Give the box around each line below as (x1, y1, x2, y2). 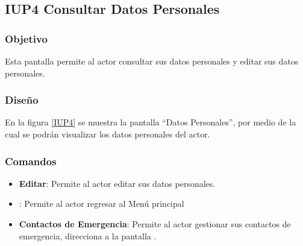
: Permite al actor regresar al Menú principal (19, 197, 184, 210)
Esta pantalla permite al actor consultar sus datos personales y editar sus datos (5, 55, 299, 67)
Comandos (5, 153, 57, 168)
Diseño (5, 92, 39, 107)
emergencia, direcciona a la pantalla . (19, 229, 157, 242)
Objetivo (5, 31, 48, 46)
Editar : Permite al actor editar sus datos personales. (19, 177, 216, 189)
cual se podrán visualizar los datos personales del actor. (5, 128, 210, 140)
